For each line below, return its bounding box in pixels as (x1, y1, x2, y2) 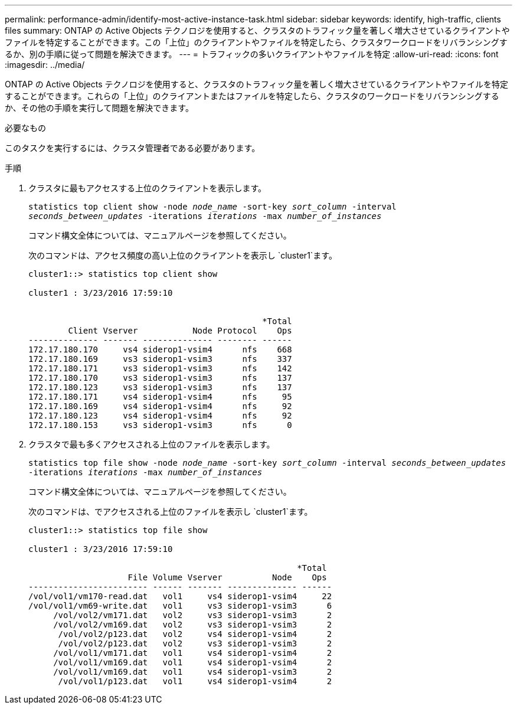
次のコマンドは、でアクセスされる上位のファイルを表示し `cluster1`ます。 (28, 507, 313, 517)
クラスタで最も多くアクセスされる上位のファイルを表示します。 (28, 439, 275, 449)
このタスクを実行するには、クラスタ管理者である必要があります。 (5, 143, 260, 153)
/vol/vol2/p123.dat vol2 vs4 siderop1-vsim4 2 (58, 629, 332, 639)
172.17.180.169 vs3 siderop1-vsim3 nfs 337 (28, 354, 292, 364)
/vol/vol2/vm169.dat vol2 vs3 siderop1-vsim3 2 (53, 620, 332, 629)
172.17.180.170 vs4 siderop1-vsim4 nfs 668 (28, 345, 292, 354)
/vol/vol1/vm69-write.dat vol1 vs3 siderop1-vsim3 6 (28, 601, 332, 610)
